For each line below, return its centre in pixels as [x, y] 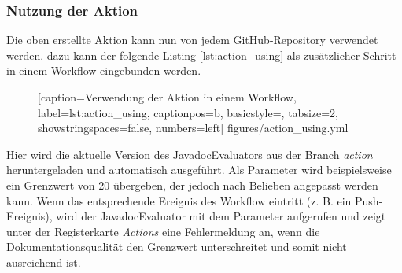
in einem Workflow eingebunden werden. [104, 70]
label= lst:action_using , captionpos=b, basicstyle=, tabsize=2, [188, 112]
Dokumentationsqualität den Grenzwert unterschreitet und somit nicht [177, 247]
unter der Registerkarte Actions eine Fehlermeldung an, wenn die [163, 231]
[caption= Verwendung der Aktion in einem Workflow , [167, 97]
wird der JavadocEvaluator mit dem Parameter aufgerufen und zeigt [221, 216]
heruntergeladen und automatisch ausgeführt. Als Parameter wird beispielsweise [199, 170]
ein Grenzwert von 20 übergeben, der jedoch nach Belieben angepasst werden [192, 184]
